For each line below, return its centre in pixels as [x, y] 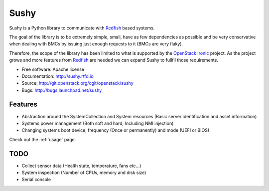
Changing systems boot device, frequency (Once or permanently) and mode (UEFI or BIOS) [116, 130]
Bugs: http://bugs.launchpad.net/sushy [62, 90]
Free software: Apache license [53, 69]
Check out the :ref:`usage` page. [43, 139]
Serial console [36, 180]
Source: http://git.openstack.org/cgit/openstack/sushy [78, 83]
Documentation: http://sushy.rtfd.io [58, 76]
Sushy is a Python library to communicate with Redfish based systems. [82, 28]
